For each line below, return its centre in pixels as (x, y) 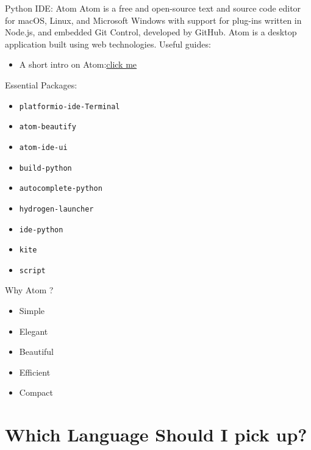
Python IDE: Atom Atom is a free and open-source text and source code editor (153, 8)
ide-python (41, 230)
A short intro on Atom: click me (78, 64)
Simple (32, 311)
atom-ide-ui (43, 147)
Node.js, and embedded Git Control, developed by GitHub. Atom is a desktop (151, 32)
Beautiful (37, 352)
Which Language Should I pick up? (156, 434)
